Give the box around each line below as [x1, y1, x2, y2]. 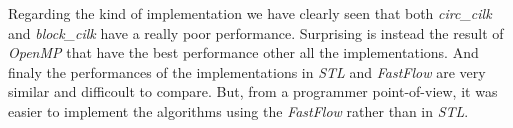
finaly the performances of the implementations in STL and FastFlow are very [8, 61, 486, 82]
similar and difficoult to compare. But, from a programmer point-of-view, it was [8, 81, 498, 102]
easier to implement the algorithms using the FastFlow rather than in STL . [8, 100, 469, 121]
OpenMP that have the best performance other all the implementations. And [8, 42, 479, 63]
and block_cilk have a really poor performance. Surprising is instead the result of [8, 22, 504, 43]
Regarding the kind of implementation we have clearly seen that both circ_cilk [8, 3, 492, 23]
